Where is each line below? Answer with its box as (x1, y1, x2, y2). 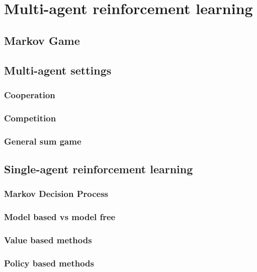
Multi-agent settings (4, 62, 112, 78)
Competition (4, 111, 56, 124)
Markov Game (4, 32, 80, 48)
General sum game (4, 134, 81, 147)
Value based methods (4, 233, 92, 246)
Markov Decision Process (4, 187, 109, 200)
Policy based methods (4, 256, 94, 269)
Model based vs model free (4, 211, 116, 223)
